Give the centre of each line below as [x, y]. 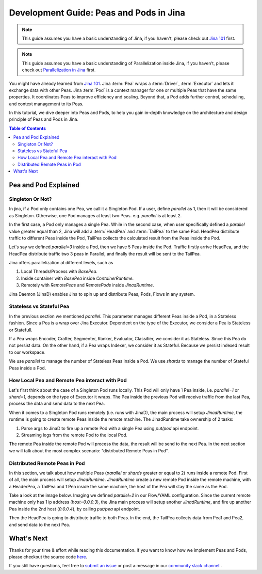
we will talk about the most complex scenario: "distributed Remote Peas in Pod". [89, 450]
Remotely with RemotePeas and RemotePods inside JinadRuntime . [88, 285]
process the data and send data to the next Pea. [57, 404]
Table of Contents [27, 128]
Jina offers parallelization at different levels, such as [61, 263]
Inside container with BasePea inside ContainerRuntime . [77, 278]
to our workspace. [27, 352]
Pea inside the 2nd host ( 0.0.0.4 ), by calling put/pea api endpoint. [74, 509]
